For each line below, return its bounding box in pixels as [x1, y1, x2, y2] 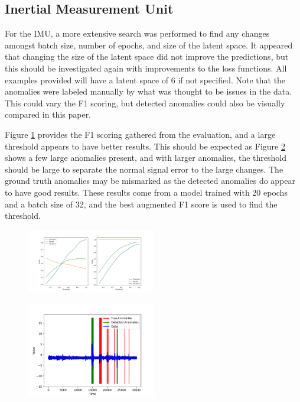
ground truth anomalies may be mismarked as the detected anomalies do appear [5, 174, 295, 187]
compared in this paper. [5, 108, 92, 121]
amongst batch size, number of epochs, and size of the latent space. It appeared [5, 38, 293, 51]
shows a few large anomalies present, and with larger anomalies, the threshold [5, 151, 287, 164]
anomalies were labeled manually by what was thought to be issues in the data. [5, 85, 292, 98]
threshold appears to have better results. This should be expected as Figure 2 [5, 140, 285, 152]
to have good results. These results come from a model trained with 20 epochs [5, 186, 288, 198]
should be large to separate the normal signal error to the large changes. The [5, 163, 283, 175]
